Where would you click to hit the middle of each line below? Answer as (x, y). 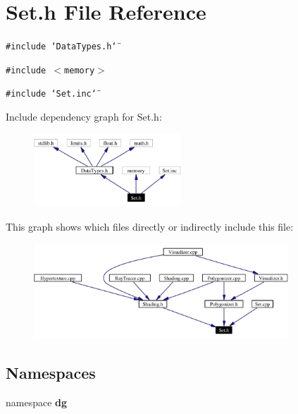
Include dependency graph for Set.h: (84, 117)
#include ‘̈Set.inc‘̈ (51, 94)
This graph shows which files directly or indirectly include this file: (150, 226)
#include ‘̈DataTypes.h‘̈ (61, 47)
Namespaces (51, 373)
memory (80, 70)
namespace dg (37, 402)
